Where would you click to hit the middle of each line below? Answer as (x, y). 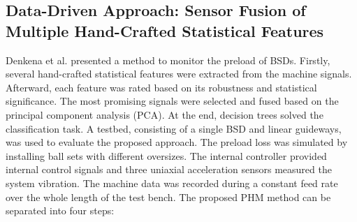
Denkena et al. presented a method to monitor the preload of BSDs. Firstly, (168, 60)
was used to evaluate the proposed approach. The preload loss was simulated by (177, 142)
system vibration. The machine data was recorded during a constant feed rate (172, 183)
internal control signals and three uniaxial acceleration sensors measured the (169, 169)
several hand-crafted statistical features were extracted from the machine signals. (179, 74)
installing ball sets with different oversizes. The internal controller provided (166, 155)
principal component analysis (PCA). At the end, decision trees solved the (165, 114)
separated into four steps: (60, 210)
